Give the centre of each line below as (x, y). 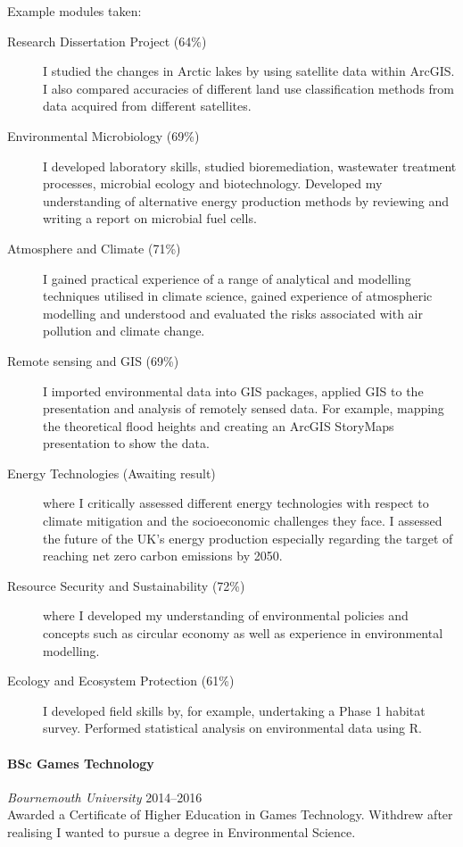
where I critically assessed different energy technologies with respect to (236, 503)
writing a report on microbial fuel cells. (150, 218)
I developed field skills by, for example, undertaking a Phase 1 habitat (234, 710)
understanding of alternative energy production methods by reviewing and (246, 200)
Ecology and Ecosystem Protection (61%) (121, 681)
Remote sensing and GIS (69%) (93, 360)
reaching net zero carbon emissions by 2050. (163, 556)
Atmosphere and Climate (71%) (94, 248)
